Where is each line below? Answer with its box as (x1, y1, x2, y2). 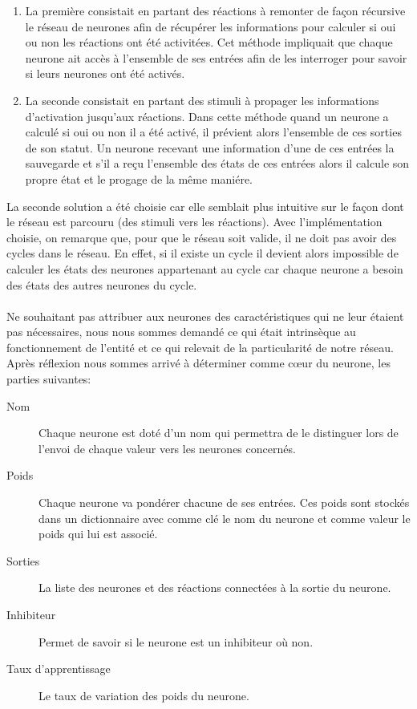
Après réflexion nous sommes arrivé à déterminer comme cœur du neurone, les (6, 354, 391, 371)
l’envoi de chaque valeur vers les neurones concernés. (38, 440, 296, 456)
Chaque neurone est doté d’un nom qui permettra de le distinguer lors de (38, 424, 399, 441)
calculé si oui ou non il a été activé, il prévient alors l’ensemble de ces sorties (25, 124, 402, 140)
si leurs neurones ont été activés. (25, 65, 185, 82)
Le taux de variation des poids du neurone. (38, 687, 249, 703)
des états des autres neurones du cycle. (6, 276, 197, 293)
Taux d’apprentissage (6, 660, 111, 677)
